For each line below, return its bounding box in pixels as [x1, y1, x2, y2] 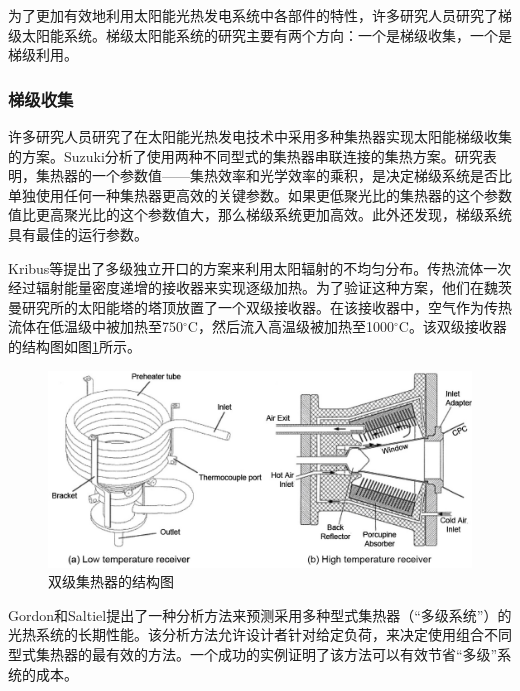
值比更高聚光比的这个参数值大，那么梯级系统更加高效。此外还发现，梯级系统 [8, 204, 512, 225]
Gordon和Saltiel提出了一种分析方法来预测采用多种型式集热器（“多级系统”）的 [8, 604, 512, 625]
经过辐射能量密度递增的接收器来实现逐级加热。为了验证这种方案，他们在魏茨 [8, 277, 512, 298]
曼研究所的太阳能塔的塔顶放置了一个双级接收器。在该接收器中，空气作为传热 [8, 296, 512, 317]
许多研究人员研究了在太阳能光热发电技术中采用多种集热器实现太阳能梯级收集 [8, 126, 512, 146]
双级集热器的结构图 [48, 571, 174, 592]
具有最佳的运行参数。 [8, 223, 148, 244]
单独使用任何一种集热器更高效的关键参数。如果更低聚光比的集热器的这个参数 [8, 184, 512, 205]
